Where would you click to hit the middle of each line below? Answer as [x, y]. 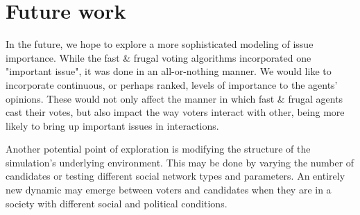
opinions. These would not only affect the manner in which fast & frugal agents [174, 98]
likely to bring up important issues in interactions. [112, 125]
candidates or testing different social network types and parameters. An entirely [175, 176]
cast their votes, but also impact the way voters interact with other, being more [175, 112]
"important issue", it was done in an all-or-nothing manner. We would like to [169, 71]
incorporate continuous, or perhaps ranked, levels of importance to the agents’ [172, 84]
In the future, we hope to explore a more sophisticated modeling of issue [160, 44]
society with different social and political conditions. [117, 203]
